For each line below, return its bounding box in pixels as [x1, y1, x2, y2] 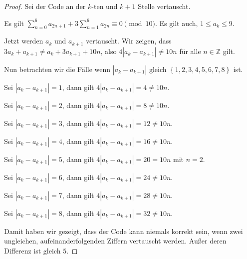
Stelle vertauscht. [138, 1, 191, 11]
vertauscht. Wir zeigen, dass [85, 35, 172, 46]
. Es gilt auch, [155, 17, 198, 28]
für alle [179, 45, 201, 56]
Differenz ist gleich [4, 245, 61, 256]
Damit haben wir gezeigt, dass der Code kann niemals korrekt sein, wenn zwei [4, 225, 243, 236]
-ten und [91, 1, 118, 11]
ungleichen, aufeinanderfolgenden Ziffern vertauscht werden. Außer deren [4, 235, 227, 246]
